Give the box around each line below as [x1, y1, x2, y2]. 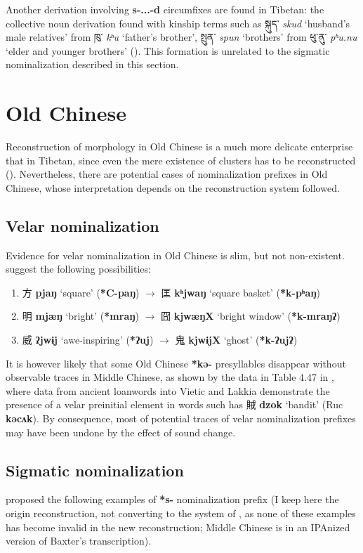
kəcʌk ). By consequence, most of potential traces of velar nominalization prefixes [6, 411, 356, 426]
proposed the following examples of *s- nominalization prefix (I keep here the [6, 492, 339, 507]
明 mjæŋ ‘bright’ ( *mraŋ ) [22, 308, 139, 323]
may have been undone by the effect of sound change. [6, 424, 236, 439]
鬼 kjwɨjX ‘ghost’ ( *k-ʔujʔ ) [175, 332, 298, 347]
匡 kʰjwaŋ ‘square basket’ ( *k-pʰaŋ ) [161, 285, 320, 299]
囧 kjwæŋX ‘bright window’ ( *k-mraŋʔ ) [161, 308, 341, 323]
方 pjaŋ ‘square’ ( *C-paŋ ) [22, 285, 140, 299]
